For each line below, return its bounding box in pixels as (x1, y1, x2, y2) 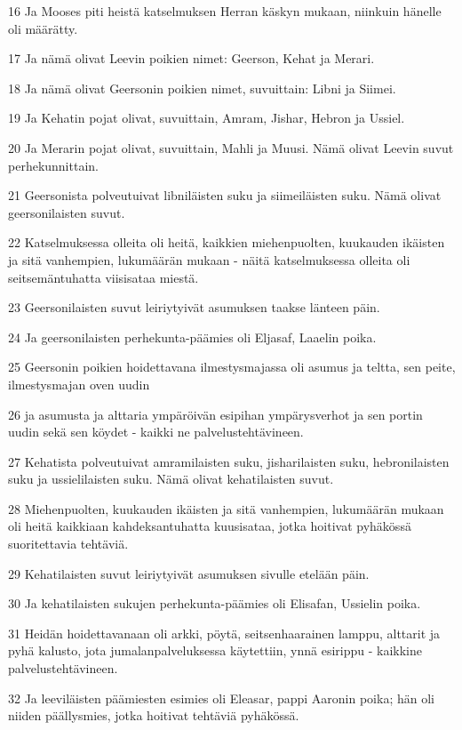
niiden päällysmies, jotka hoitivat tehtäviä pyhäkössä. (8, 706, 299, 725)
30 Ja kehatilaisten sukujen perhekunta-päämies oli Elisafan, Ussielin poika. (8, 594, 421, 613)
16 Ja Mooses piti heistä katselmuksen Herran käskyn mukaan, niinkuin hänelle (8, 2, 442, 20)
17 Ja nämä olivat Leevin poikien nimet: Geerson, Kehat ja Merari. (8, 49, 375, 68)
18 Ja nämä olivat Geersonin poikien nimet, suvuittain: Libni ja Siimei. (8, 78, 396, 97)
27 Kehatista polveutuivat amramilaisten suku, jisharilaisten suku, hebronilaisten (8, 452, 450, 470)
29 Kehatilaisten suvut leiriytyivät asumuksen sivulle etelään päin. (8, 564, 370, 582)
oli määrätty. (8, 19, 78, 37)
